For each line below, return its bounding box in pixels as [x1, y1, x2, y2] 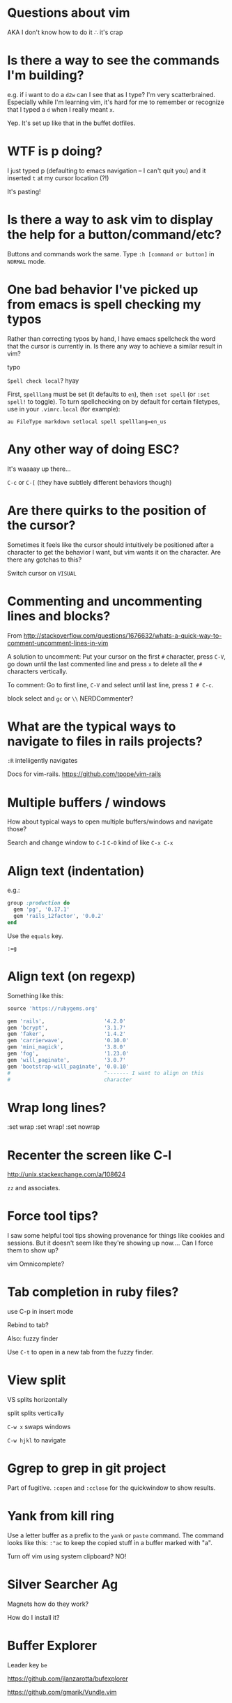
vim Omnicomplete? [7, 1259, 65, 1269]
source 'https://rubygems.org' [7, 1004, 98, 1012]
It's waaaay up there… [7, 465, 71, 473]
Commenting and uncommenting [7, 593, 203, 609]
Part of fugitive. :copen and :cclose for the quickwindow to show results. [7, 1484, 216, 1492]
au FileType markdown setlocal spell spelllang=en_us [7, 418, 167, 425]
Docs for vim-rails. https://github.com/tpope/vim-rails [7, 770, 162, 778]
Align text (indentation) [7, 863, 145, 879]
